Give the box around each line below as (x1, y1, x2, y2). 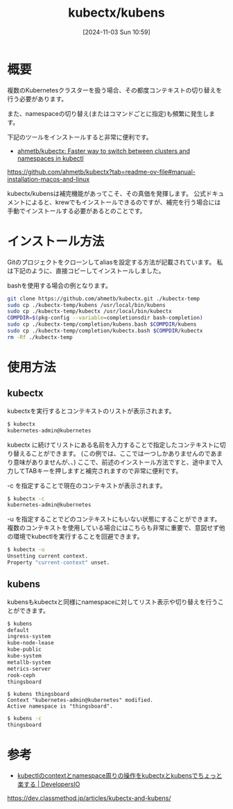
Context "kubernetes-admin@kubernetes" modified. (7, 697, 154, 704)
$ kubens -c (7, 715, 42, 722)
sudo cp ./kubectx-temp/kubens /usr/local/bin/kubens (7, 301, 166, 308)
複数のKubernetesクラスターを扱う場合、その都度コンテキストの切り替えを (7, 85, 223, 94)
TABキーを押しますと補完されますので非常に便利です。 (25, 467, 182, 475)
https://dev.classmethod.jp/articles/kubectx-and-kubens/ (7, 794, 171, 803)
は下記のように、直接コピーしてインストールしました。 (7, 266, 165, 275)
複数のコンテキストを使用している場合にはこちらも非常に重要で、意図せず (7, 524, 220, 532)
